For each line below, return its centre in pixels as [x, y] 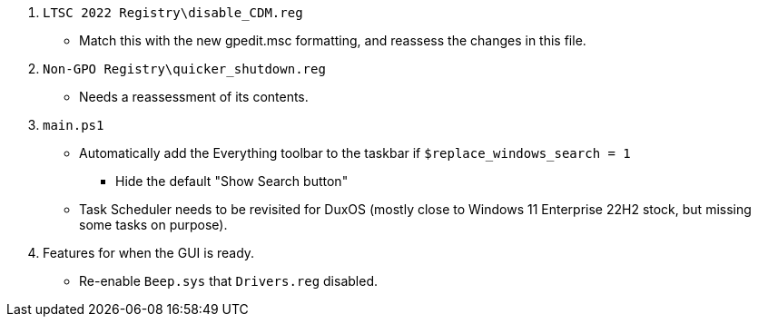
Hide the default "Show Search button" [232, 181]
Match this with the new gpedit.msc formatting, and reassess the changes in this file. [333, 40]
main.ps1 [74, 125]
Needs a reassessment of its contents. [194, 97]
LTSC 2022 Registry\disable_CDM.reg [173, 13]
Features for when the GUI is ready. [149, 253]
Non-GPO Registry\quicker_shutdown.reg [184, 69]
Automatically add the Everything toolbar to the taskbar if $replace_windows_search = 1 [355, 153]
